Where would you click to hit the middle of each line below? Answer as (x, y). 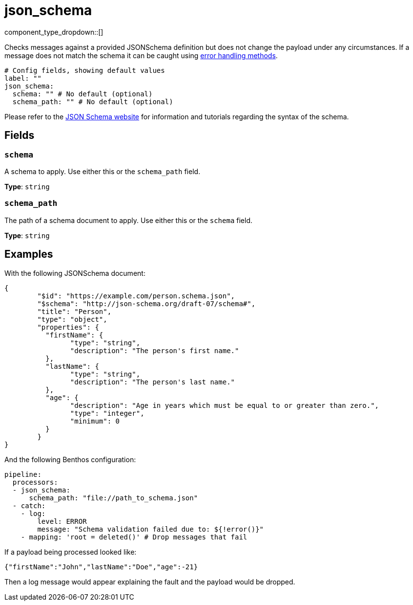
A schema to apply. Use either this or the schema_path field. (103, 171)
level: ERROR (62, 521)
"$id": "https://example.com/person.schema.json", (136, 296)
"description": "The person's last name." (153, 382)
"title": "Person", (74, 311)
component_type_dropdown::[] (54, 32)
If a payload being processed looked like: (71, 552)
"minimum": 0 (95, 421)
